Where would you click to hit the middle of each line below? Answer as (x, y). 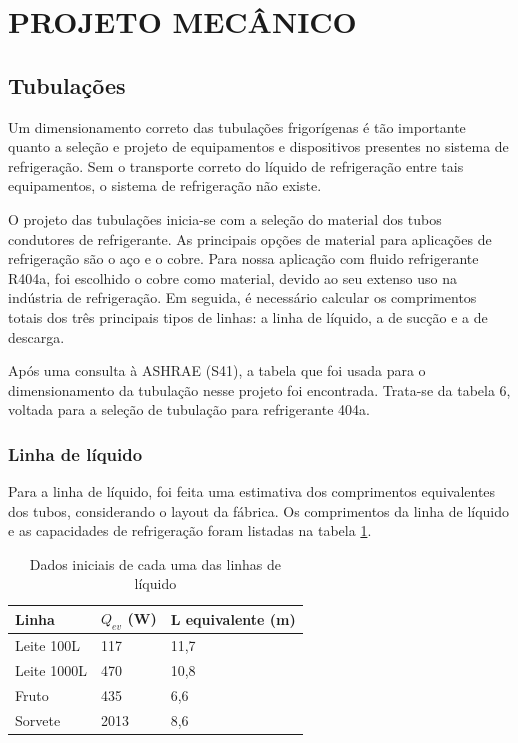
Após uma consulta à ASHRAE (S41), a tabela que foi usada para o (217, 370)
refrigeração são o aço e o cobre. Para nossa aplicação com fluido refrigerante (243, 258)
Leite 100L (47, 645)
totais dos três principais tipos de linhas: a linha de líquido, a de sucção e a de (248, 316)
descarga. (36, 336)
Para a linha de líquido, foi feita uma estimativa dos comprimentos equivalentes (252, 491)
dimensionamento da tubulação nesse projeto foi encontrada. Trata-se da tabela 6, (259, 389)
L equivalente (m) (233, 618)
